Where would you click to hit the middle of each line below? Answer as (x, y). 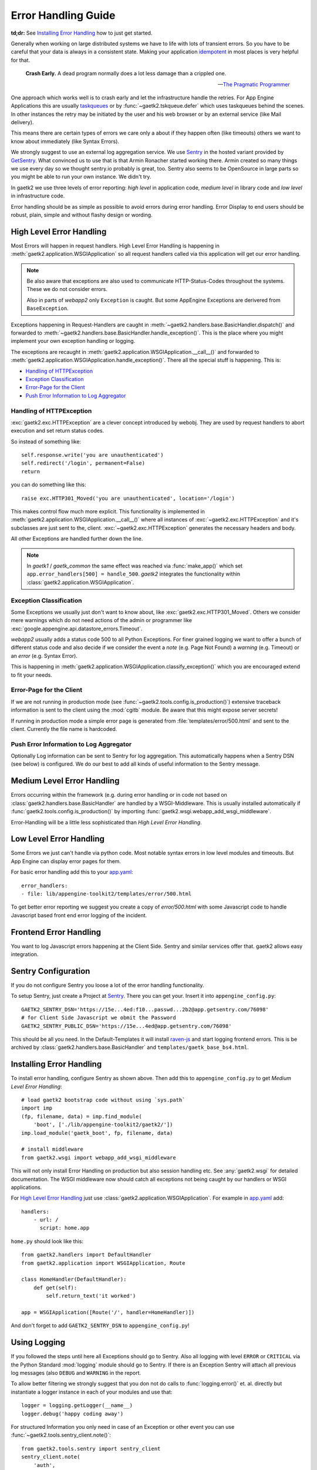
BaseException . (48, 308)
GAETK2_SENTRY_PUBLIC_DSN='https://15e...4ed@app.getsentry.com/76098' (127, 1026)
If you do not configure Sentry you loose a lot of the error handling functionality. (108, 985)
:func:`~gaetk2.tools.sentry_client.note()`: (61, 1435)
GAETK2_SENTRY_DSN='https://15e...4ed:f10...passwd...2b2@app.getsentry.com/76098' (145, 1009)
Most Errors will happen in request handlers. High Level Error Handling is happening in (115, 245)
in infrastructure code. (38, 196)
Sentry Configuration (50, 971)
